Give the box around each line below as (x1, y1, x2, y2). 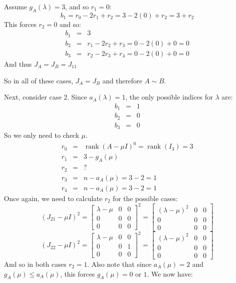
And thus (4, 58, 32, 69)
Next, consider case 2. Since (4, 92, 87, 102)
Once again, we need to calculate (4, 193, 103, 203)
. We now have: (147, 268, 193, 279)
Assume (4, 1, 27, 11)
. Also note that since (87, 258, 152, 269)
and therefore (102, 75, 142, 85)
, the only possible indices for (125, 92, 213, 102)
